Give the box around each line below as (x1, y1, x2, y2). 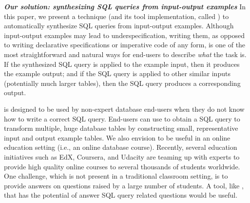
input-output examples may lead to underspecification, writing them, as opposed (4, 30, 245, 40)
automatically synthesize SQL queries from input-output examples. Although (4, 20, 234, 31)
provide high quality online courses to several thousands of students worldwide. (4, 161, 240, 171)
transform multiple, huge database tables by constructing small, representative (4, 123, 238, 133)
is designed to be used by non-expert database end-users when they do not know (4, 103, 245, 114)
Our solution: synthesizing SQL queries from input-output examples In (4, 1, 246, 11)
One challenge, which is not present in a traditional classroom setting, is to (4, 171, 228, 181)
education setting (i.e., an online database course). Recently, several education (4, 142, 237, 152)
